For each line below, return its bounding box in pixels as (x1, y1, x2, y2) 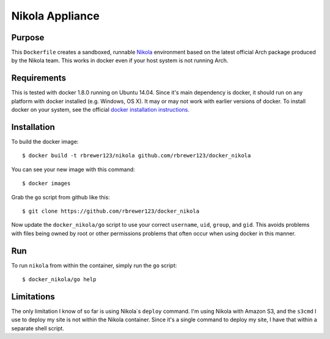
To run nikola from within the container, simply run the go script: (11, 262, 177, 269)
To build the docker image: (11, 138, 79, 146)
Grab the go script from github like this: (11, 193, 110, 201)
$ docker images (22, 180, 71, 187)
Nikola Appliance (11, 9, 100, 23)
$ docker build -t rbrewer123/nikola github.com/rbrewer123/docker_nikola (22, 152, 251, 159)
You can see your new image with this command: (11, 165, 136, 173)
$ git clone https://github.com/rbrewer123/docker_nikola (22, 208, 200, 215)
